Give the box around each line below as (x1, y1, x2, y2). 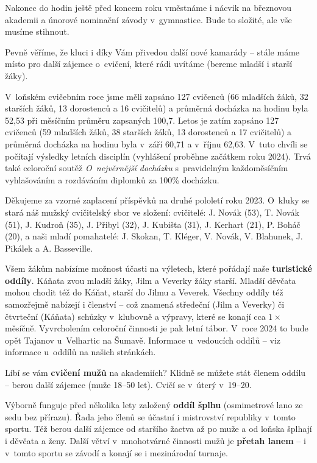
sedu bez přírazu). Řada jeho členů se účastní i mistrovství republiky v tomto (5, 410, 296, 423)
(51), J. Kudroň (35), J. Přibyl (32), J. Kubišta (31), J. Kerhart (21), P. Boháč (5, 217, 301, 230)
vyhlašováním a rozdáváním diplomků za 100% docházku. (5, 173, 219, 186)
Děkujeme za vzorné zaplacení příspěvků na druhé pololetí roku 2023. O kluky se (5, 194, 310, 207)
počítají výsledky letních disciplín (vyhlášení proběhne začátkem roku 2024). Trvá (5, 149, 311, 162)
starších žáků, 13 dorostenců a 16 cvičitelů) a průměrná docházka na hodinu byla (5, 102, 308, 115)
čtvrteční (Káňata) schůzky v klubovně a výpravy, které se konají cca (5, 309, 266, 322)
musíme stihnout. (5, 25, 69, 38)
